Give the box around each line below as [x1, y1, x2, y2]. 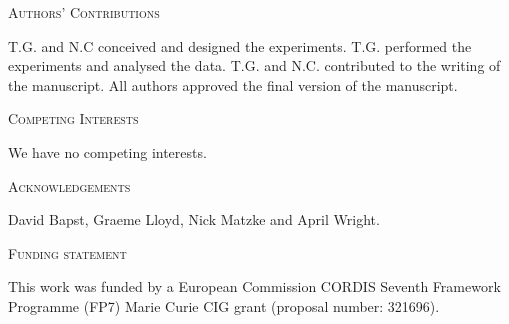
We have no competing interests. [8, 141, 207, 162]
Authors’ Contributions [8, 2, 160, 22]
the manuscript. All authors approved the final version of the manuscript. [8, 74, 458, 95]
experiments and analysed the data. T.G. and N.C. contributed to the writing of [8, 55, 501, 76]
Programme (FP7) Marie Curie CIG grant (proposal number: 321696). [8, 295, 440, 316]
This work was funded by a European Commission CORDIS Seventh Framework [8, 276, 501, 297]
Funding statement [8, 242, 127, 263]
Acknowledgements [8, 175, 131, 196]
